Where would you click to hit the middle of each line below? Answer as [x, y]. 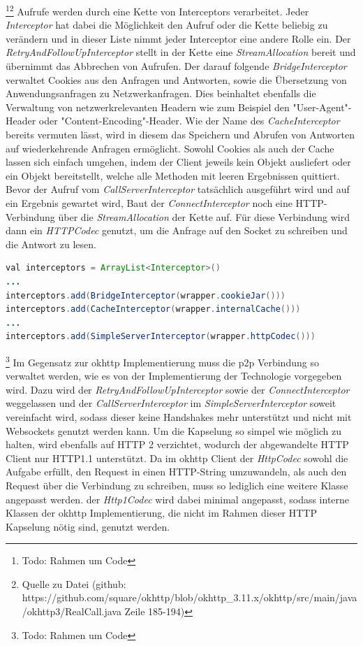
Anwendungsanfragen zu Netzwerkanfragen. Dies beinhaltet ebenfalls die [161, 93]
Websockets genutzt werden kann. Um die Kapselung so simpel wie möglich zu [174, 430]
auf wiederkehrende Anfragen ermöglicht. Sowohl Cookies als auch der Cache [170, 148]
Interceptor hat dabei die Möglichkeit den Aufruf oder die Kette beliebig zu [167, 25]
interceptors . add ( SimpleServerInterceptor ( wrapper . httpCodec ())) [161, 337]
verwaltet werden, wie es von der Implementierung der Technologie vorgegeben [174, 376]
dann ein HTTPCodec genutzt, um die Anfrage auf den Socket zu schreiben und [177, 230]
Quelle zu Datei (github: [74, 583]
